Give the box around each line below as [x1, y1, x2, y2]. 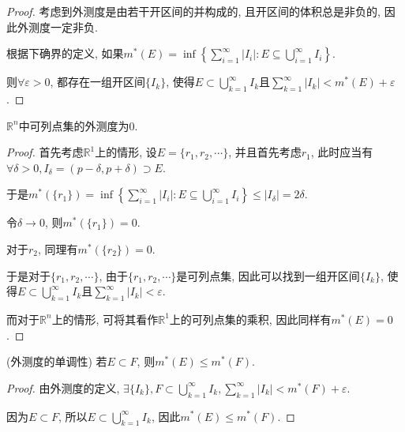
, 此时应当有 [310, 144, 373, 160]
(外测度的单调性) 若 [6, 353, 107, 370]
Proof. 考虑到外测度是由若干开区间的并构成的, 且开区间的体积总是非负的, [6, 3, 381, 19]
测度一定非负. [28, 18, 98, 35]
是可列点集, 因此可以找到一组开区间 [176, 267, 360, 284]
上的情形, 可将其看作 [51, 310, 159, 327]
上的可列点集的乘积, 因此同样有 [169, 310, 332, 327]
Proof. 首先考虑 [6, 144, 84, 160]
